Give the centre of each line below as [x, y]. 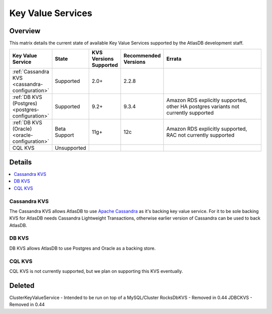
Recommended [142, 56]
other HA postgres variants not [203, 107]
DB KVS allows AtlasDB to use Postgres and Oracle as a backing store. [83, 248]
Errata [174, 59]
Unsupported [71, 148]
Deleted [22, 286]
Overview [25, 31]
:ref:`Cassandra [31, 72]
